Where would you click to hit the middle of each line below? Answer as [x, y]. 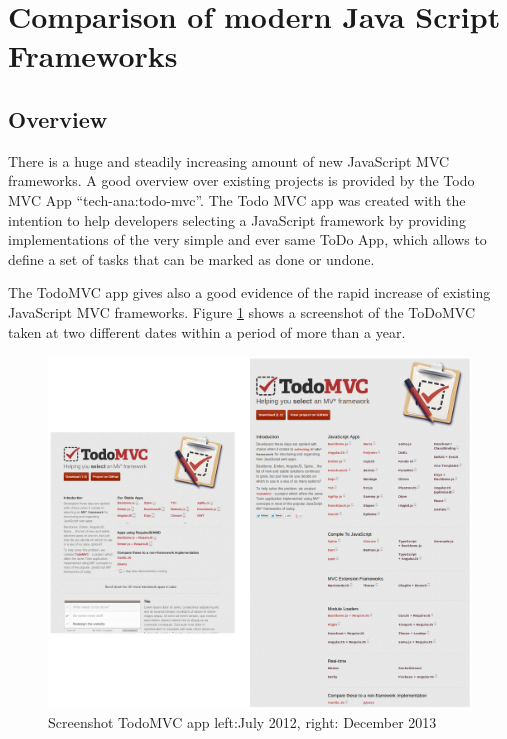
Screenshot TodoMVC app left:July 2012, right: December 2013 [242, 722]
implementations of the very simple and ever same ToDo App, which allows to [247, 239]
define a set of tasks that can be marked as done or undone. [191, 258]
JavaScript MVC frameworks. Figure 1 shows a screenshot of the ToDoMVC [242, 311]
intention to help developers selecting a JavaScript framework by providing [237, 219]
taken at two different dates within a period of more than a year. [207, 331]
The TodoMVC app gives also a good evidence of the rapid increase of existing [249, 292]
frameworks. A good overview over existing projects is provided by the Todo [241, 180]
